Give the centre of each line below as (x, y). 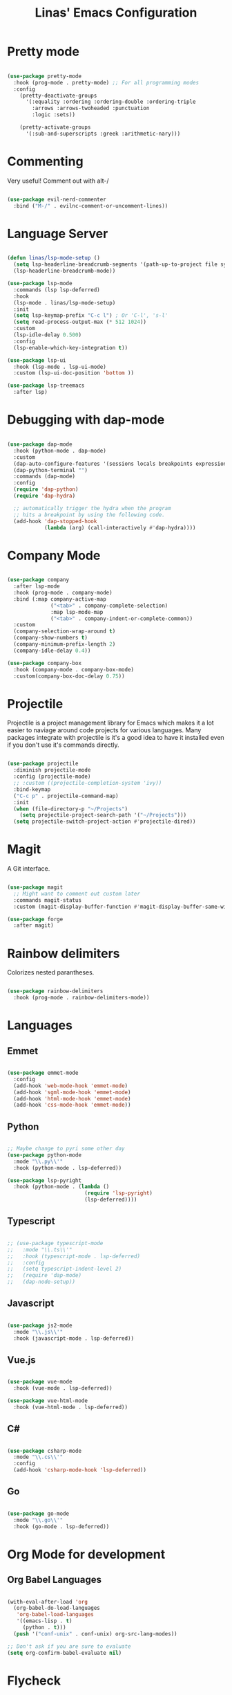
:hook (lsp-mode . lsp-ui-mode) (60, 367)
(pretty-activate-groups (55, 127)
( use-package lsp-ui (37, 360)
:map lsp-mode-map (77, 612)
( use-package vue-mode (40, 1382)
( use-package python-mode (44, 1155)
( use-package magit (35, 887)
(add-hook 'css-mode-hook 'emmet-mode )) (72, 1105)
